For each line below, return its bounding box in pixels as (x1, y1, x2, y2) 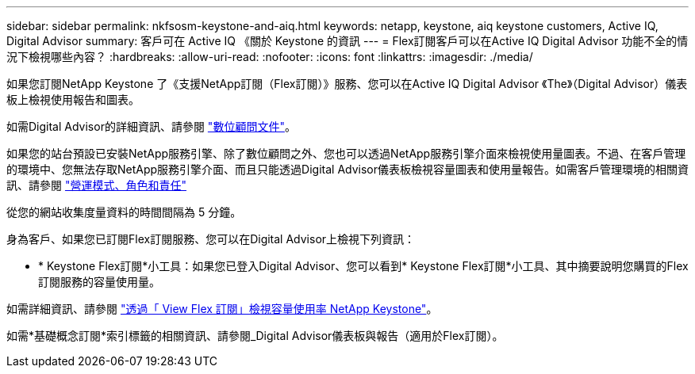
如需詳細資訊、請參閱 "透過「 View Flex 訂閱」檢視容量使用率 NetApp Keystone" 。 (6, 302, 438, 315)
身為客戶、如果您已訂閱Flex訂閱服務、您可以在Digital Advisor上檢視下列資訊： (6, 232, 416, 246)
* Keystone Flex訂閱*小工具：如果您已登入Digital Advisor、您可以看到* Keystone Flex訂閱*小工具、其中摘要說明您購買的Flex (38, 259, 689, 273)
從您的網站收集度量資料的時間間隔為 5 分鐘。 (6, 205, 242, 219)
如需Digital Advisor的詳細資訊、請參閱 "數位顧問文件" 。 (6, 120, 296, 133)
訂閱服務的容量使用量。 (38, 275, 160, 288)
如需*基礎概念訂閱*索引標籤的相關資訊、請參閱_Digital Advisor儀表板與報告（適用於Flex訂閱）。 (6, 329, 504, 342)
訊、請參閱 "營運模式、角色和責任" (6, 178, 186, 192)
